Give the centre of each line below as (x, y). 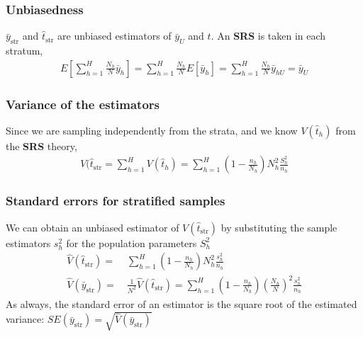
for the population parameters (132, 242)
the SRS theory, (41, 145)
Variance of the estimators (83, 104)
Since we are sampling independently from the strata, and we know (152, 130)
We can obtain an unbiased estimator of (93, 227)
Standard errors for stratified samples (116, 201)
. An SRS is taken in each (268, 36)
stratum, (24, 51)
